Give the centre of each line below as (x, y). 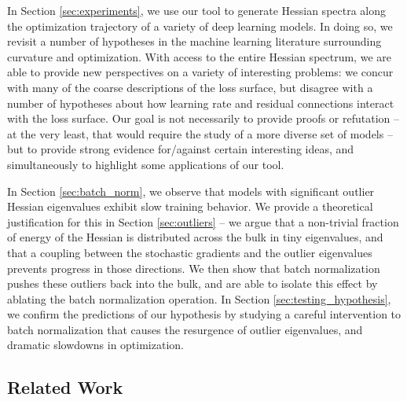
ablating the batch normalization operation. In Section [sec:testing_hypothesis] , (199, 298)
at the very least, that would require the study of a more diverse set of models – (200, 133)
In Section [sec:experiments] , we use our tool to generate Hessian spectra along (197, 10)
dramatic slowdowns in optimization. (95, 345)
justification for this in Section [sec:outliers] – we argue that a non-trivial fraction (203, 221)
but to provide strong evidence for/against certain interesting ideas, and (181, 149)
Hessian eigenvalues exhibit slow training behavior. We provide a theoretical (190, 206)
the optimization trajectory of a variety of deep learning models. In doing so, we (200, 26)
